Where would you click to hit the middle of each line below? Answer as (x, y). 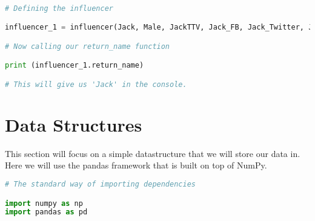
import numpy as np (44, 203)
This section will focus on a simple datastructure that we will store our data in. (153, 153)
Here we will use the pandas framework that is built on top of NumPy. (136, 165)
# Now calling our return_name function (88, 46)
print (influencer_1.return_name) (75, 66)
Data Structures (74, 124)
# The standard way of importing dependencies (100, 184)
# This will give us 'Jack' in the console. (96, 84)
